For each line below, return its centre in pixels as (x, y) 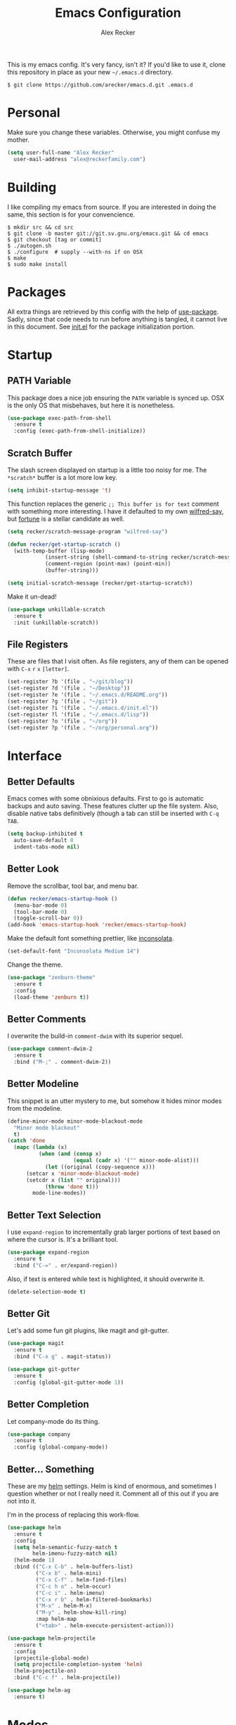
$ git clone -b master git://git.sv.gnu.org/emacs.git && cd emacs (108, 234)
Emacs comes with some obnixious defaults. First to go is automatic (106, 798)
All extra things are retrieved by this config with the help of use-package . (113, 312)
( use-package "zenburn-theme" (52, 978)
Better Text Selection (54, 1215)
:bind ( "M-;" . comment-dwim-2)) (63, 1062)
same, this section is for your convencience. (71, 214)
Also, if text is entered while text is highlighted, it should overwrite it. (106, 1279)
